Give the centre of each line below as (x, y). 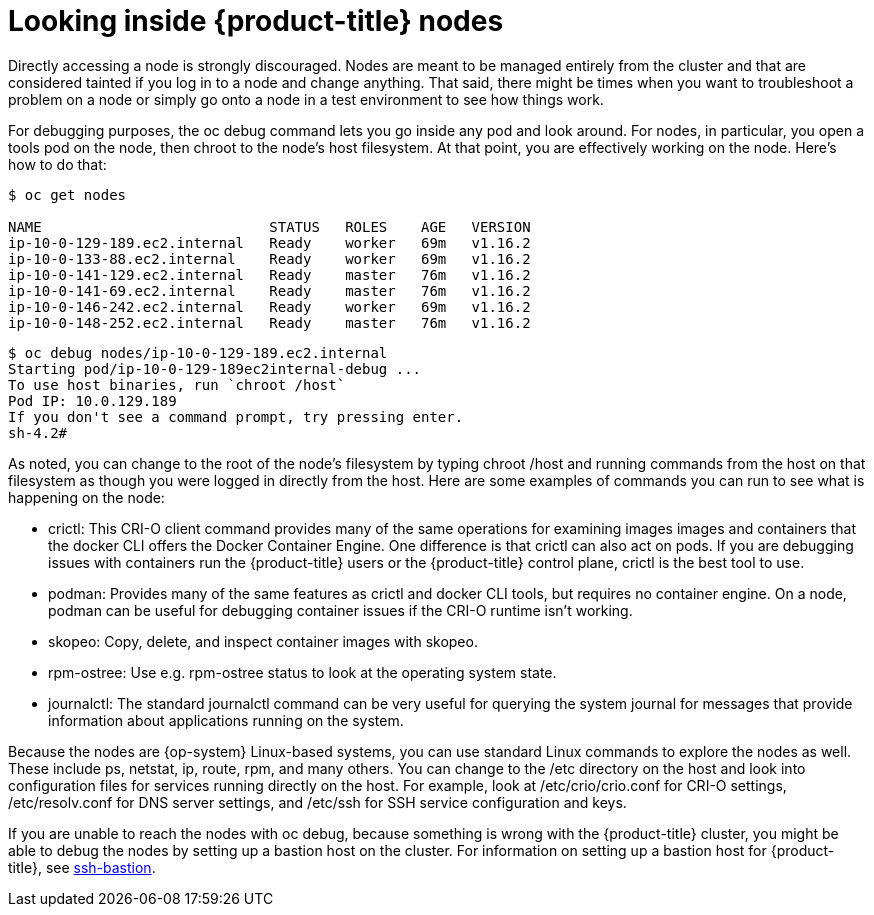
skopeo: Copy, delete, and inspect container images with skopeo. (263, 641)
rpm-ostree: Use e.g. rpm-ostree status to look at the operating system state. (302, 672)
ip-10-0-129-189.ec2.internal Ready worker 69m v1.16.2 (269, 242)
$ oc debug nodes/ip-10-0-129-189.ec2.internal (198, 352)
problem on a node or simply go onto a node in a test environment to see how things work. (306, 99)
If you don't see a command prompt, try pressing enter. (236, 416)
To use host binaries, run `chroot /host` (177, 384)
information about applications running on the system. (226, 720)
